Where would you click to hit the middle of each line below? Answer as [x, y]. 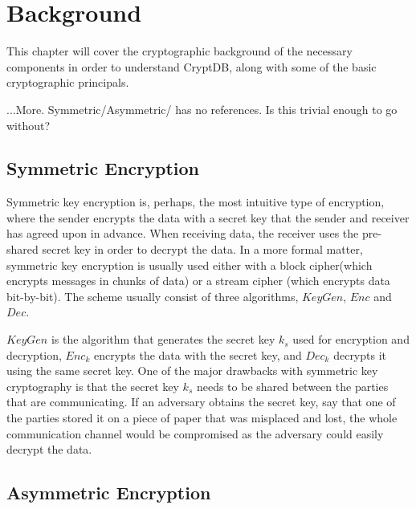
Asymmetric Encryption [109, 493]
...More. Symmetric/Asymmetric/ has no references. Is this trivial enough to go [202, 109]
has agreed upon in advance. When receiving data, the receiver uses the [183, 233]
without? [29, 125]
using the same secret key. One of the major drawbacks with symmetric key [192, 371]
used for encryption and [351, 339]
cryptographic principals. [68, 82]
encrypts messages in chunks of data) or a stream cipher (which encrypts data [198, 281]
